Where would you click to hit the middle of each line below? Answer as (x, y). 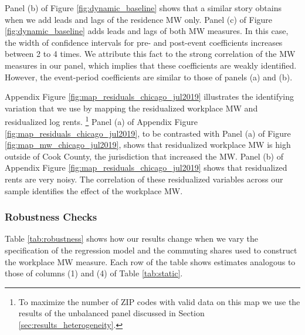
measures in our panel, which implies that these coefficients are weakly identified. (151, 65)
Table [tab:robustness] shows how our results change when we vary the (131, 238)
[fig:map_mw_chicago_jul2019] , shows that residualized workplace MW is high (148, 145)
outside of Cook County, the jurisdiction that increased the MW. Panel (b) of (144, 156)
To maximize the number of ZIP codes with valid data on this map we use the (159, 301)
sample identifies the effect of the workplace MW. (94, 190)
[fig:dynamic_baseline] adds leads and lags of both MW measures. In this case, (147, 31)
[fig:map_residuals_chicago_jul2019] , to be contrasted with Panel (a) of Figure (148, 133)
